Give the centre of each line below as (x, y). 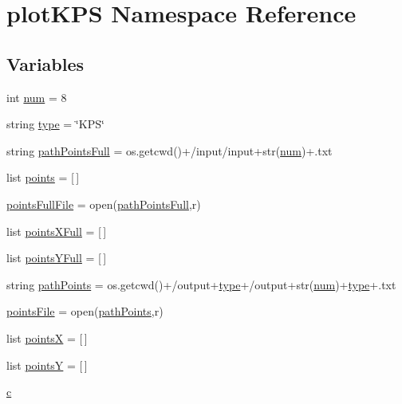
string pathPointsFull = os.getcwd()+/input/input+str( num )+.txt (169, 150)
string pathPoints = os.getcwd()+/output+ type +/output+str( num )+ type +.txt (201, 284)
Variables (45, 63)
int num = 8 (37, 97)
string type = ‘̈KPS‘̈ (55, 124)
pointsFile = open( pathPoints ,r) (85, 311)
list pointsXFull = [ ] (57, 231)
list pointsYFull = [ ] (57, 258)
